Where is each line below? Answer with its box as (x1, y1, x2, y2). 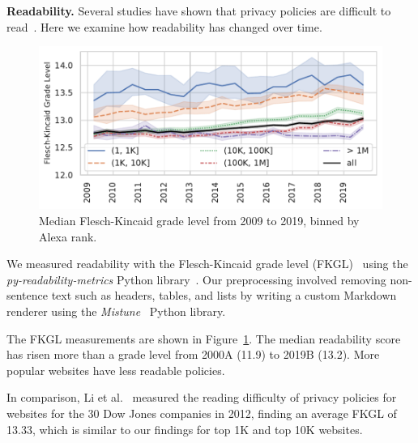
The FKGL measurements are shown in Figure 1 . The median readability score (6, 330, 401, 347)
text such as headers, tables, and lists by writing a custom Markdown (51, 287, 397, 304)
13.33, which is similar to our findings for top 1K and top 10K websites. (6, 420, 363, 437)
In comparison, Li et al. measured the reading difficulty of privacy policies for (6, 389, 397, 406)
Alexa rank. (39, 228, 97, 245)
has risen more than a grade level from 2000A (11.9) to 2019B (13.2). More (6, 346, 380, 363)
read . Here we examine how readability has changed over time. (6, 18, 322, 35)
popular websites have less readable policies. (6, 361, 225, 378)
